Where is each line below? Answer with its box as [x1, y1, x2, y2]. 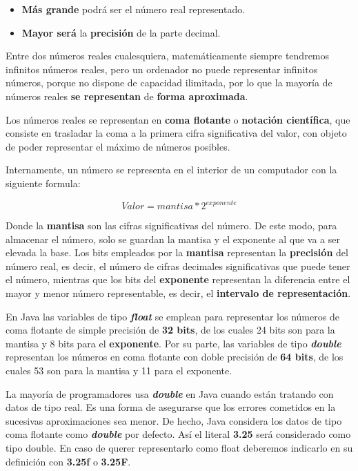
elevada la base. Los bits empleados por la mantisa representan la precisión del [6, 245, 348, 260]
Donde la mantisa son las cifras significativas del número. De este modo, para [6, 218, 337, 233]
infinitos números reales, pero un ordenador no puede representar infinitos [6, 61, 318, 76]
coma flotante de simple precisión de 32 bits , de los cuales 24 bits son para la [6, 323, 335, 337]
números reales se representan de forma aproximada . [6, 88, 248, 103]
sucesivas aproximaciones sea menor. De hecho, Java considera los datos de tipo [6, 413, 342, 427]
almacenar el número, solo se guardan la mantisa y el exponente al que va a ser [6, 231, 340, 246]
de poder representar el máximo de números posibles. [6, 139, 230, 153]
